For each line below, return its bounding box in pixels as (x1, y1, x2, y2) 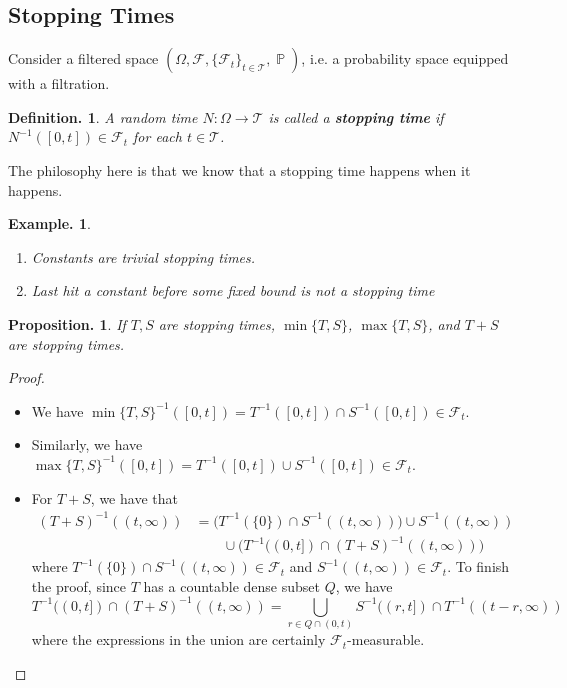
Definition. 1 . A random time (8, 106, 198, 127)
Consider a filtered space (8, 48, 159, 69)
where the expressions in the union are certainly (31, 629, 326, 650)
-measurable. (347, 629, 425, 650)
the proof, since (31, 575, 127, 596)
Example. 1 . (8, 213, 91, 234)
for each (133, 126, 182, 147)
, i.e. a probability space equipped (301, 48, 509, 69)
